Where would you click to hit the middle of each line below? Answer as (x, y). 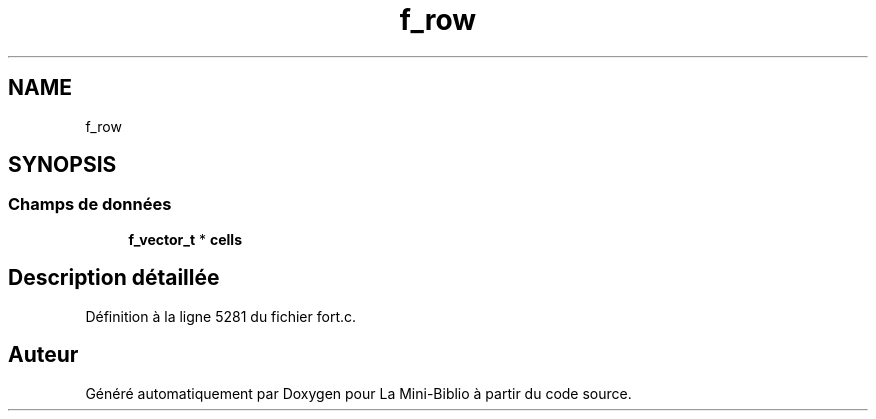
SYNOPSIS (62, 165)
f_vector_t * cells (185, 239)
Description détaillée (114, 278)
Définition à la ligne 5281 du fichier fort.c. (221, 316)
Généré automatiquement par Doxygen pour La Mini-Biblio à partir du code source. (358, 393)
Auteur (43, 355)
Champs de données (90, 204)
